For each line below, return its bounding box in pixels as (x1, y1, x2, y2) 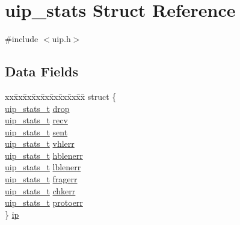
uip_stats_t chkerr (5, 184, 76, 197)
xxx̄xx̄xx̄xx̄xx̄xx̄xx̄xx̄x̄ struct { (5, 90, 117, 102)
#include (5, 32, 38, 45)
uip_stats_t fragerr (5, 173, 78, 185)
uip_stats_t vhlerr (5, 137, 75, 150)
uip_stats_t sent (5, 125, 68, 138)
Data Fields (5, 62, 79, 81)
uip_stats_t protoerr (5, 196, 83, 209)
